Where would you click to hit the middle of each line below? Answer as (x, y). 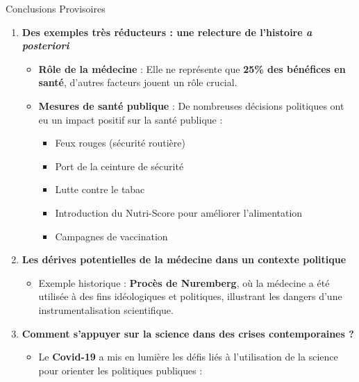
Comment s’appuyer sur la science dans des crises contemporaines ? (188, 333)
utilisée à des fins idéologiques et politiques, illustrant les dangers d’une (190, 296)
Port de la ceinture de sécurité (119, 166)
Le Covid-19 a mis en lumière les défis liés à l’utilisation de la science (188, 357)
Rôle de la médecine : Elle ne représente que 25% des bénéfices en (192, 68)
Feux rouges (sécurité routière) (120, 143)
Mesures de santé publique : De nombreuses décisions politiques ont (191, 105)
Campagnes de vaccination (111, 236)
